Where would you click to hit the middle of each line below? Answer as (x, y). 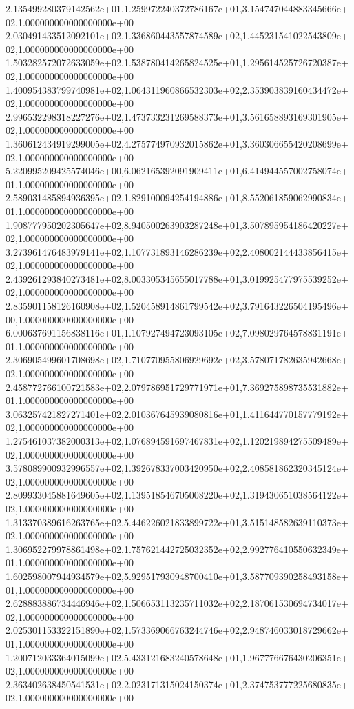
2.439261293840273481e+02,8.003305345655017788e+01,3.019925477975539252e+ (177, 278)
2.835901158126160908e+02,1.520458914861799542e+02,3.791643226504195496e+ (177, 306)
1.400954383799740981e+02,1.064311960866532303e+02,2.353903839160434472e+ (177, 89)
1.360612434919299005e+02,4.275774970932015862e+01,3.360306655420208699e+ (177, 143)
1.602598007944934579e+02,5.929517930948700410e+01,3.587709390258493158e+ (177, 576)
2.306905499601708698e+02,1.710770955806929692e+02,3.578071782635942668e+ (177, 360)
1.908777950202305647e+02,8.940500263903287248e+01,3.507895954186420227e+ (177, 224)
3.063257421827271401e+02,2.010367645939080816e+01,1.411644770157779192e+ (177, 413)
